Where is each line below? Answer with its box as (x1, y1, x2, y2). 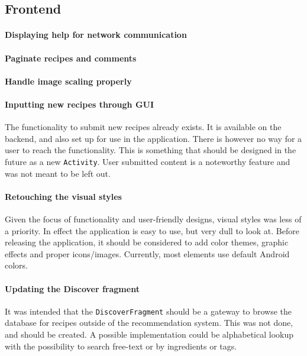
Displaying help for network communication (5, 28, 187, 41)
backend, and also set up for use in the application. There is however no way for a (5, 132, 302, 144)
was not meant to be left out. (5, 167, 111, 179)
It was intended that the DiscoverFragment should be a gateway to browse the (5, 305, 292, 317)
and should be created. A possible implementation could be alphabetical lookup (5, 328, 293, 340)
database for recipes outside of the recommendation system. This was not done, (5, 316, 293, 329)
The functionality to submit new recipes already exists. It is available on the (5, 121, 282, 133)
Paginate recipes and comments (5, 51, 137, 64)
